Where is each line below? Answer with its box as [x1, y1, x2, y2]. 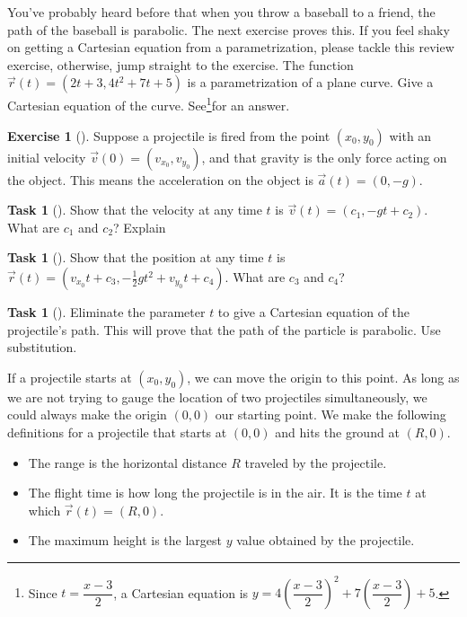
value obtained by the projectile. [236, 531, 415, 550]
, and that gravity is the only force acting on [201, 147, 447, 166]
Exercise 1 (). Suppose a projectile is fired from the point [7, 126, 330, 145]
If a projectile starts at [7, 367, 132, 386]
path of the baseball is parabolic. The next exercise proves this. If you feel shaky [7, 20, 450, 39]
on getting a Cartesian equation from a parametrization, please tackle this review [7, 38, 454, 57]
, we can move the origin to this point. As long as [187, 367, 460, 386]
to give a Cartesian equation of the [217, 303, 410, 321]
